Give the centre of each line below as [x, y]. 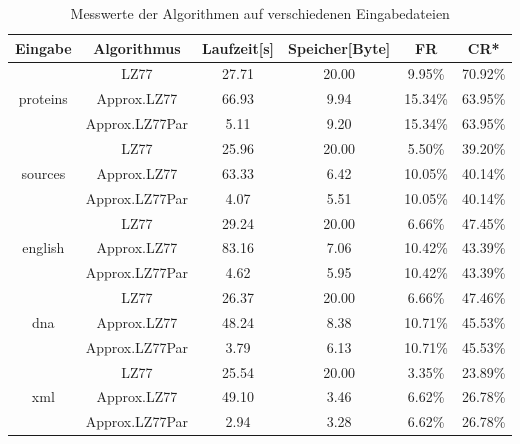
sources [43, 172]
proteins [43, 98]
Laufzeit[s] [238, 47]
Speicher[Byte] [339, 47]
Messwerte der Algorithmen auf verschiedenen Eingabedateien [260, 13]
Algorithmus [137, 47]
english [43, 247]
